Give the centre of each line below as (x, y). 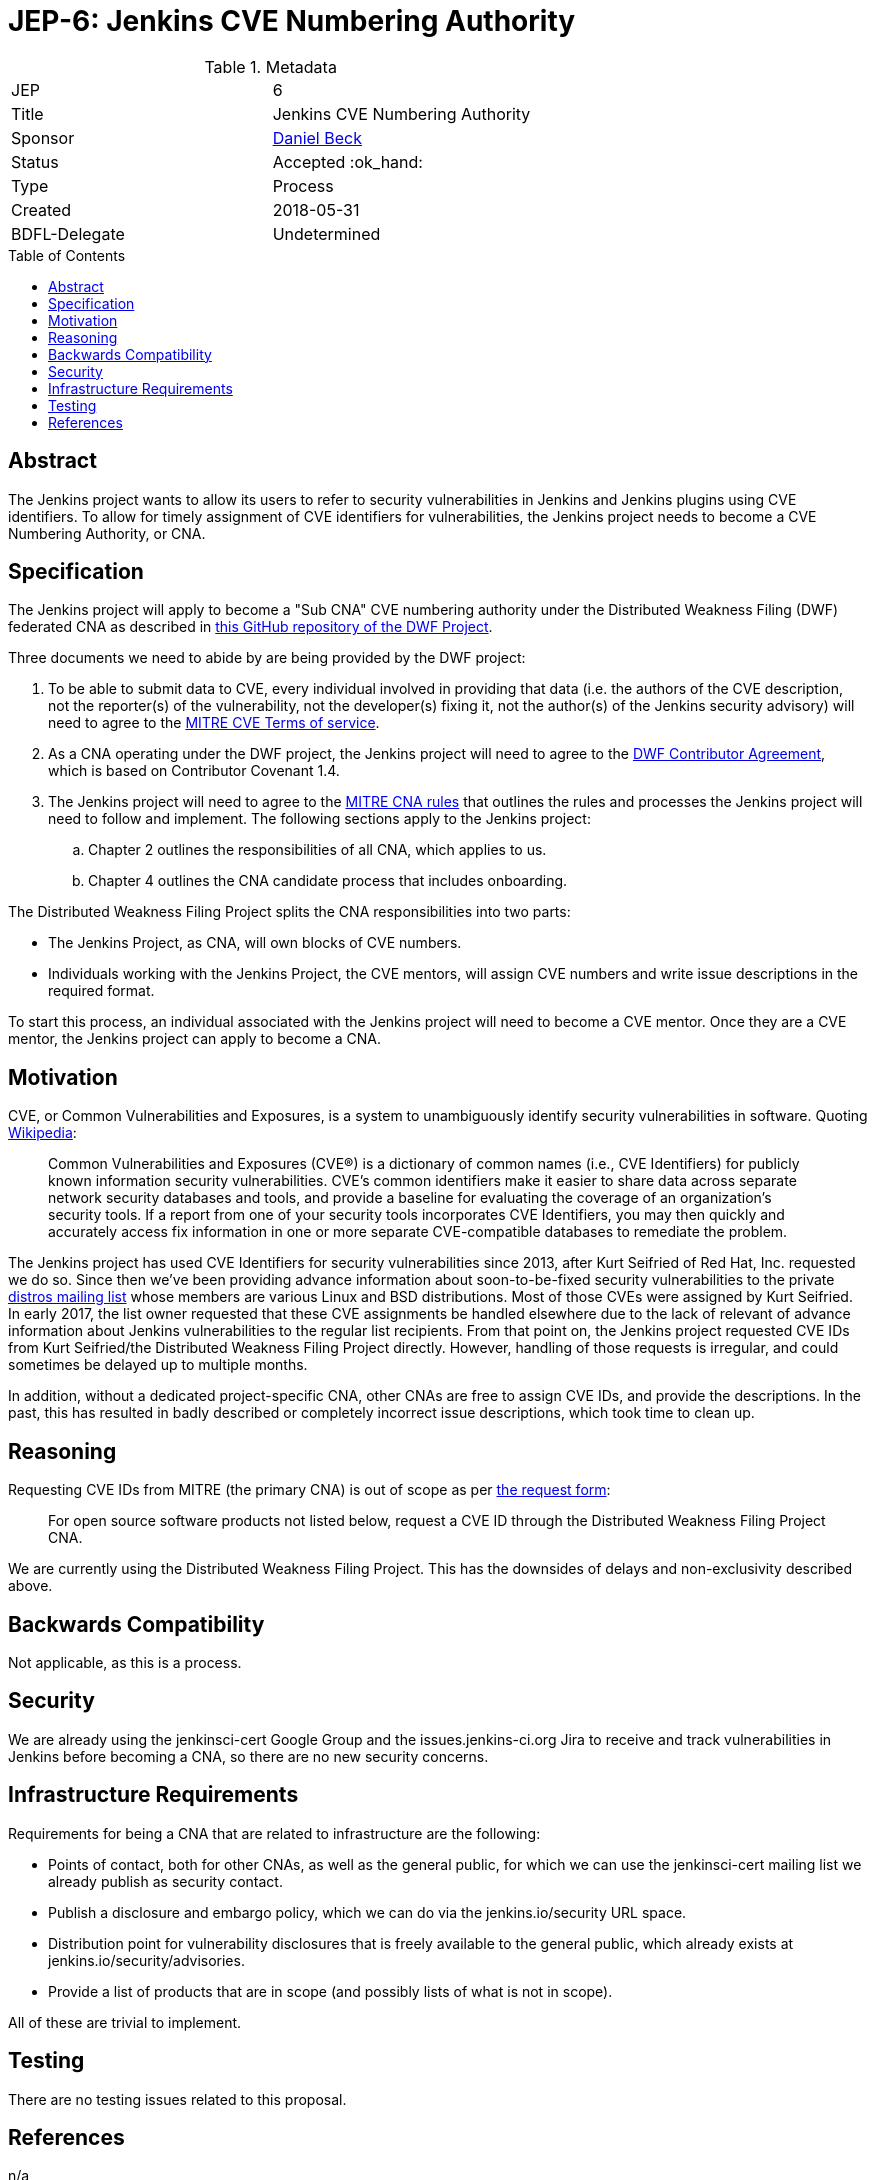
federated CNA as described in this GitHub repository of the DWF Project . (250, 627)
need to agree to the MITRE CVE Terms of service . (214, 723)
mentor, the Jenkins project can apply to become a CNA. (195, 1039)
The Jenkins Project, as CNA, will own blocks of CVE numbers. (255, 943)
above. (30, 1586)
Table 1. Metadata (270, 66)
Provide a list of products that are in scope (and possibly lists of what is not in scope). (330, 1991)
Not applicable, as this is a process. (125, 1662)
